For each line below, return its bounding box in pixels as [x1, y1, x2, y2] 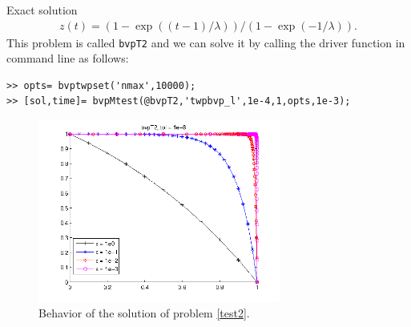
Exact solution [6, 2, 78, 18]
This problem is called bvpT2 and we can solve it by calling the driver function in [6, 34, 405, 50]
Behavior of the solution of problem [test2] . [38, 305, 250, 321]
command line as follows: [6, 50, 129, 67]
